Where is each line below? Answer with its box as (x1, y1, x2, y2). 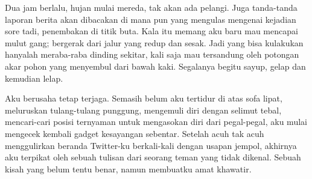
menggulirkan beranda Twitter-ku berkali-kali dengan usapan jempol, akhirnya (5, 139, 297, 151)
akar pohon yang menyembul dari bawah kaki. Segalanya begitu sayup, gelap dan (5, 59, 306, 72)
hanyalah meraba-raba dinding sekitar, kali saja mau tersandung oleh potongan (5, 48, 299, 61)
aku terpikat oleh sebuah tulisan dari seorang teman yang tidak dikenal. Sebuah (5, 151, 301, 163)
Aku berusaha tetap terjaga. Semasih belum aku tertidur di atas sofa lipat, (5, 92, 282, 105)
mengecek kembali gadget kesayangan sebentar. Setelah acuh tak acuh (5, 127, 264, 139)
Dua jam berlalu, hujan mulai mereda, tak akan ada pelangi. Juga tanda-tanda (5, 1, 298, 13)
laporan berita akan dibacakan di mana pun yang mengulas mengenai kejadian (5, 13, 296, 25)
